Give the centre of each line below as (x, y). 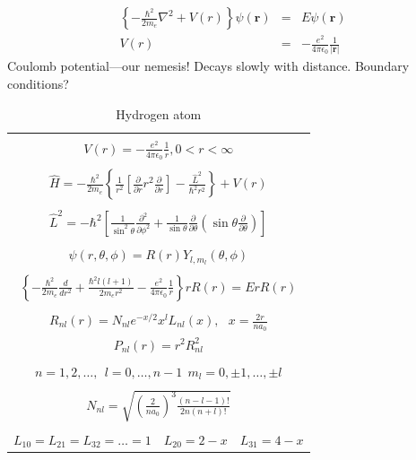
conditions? (38, 84)
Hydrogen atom (159, 113)
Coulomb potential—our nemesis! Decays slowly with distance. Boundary (208, 66)
